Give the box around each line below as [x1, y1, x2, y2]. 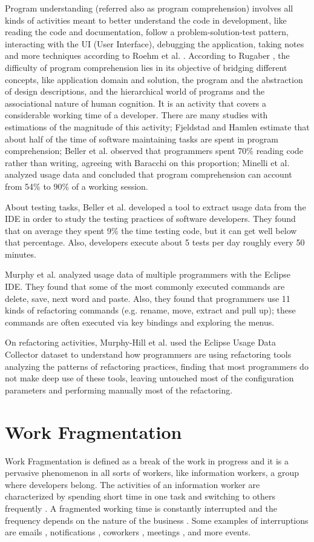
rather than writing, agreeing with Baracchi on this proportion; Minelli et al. [5, 156, 290, 169]
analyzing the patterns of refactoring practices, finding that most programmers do [5, 360, 309, 372]
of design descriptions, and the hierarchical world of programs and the [5, 85, 265, 98]
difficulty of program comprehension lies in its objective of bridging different [5, 61, 287, 73]
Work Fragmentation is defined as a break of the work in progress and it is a [5, 454, 289, 467]
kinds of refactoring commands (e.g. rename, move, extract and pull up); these [5, 304, 296, 316]
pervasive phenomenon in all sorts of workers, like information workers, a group [5, 466, 299, 479]
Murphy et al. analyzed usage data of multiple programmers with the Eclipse [5, 268, 290, 281]
